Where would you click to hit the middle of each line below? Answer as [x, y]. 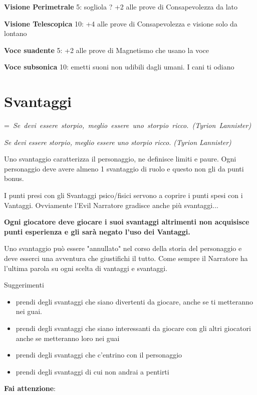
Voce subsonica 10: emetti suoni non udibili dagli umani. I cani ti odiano [119, 67]
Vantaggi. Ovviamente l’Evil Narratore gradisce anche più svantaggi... [111, 205]
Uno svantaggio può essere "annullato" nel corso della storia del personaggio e [123, 248]
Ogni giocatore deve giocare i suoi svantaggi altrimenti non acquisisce [127, 222]
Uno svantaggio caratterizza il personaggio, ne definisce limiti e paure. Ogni [120, 159]
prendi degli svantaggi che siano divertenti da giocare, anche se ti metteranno [135, 301]
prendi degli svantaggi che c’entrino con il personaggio [99, 355]
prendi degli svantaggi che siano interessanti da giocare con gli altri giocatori [133, 328]
